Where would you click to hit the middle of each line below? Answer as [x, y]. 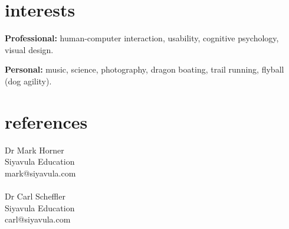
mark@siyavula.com [40, 173]
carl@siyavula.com [38, 219]
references [46, 121]
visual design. [29, 49]
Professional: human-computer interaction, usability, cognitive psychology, [142, 38]
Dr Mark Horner [35, 150]
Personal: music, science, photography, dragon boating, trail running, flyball [144, 69]
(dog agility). [28, 81]
